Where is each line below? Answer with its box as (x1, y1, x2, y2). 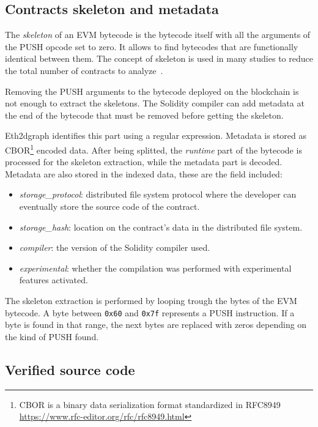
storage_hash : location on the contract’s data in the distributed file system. (19, 220, 303, 233)
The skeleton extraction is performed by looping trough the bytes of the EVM (5, 294, 297, 306)
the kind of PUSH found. (5, 330, 99, 343)
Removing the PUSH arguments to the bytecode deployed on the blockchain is (5, 84, 299, 97)
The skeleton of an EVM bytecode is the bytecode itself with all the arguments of (5, 28, 311, 41)
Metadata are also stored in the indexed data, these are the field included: (5, 167, 283, 180)
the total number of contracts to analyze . (5, 64, 163, 76)
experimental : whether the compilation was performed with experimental (19, 261, 292, 274)
